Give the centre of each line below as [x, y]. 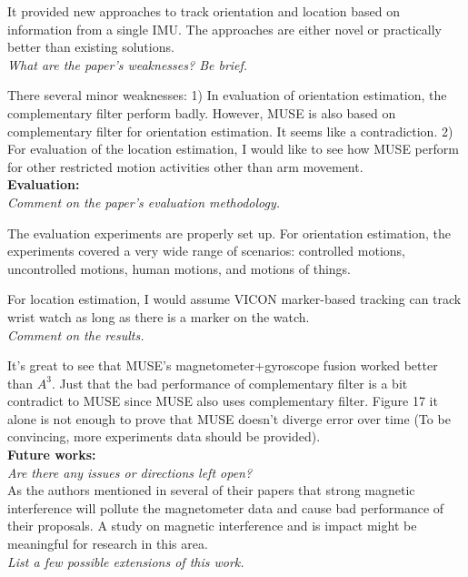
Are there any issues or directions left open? [130, 472]
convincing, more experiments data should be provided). [164, 436]
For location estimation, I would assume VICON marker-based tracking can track [234, 299]
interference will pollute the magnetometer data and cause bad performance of [226, 507]
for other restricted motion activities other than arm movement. [185, 166]
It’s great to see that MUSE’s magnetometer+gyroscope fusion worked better [223, 365]
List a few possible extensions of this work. [126, 561]
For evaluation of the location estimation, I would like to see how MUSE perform [233, 149]
